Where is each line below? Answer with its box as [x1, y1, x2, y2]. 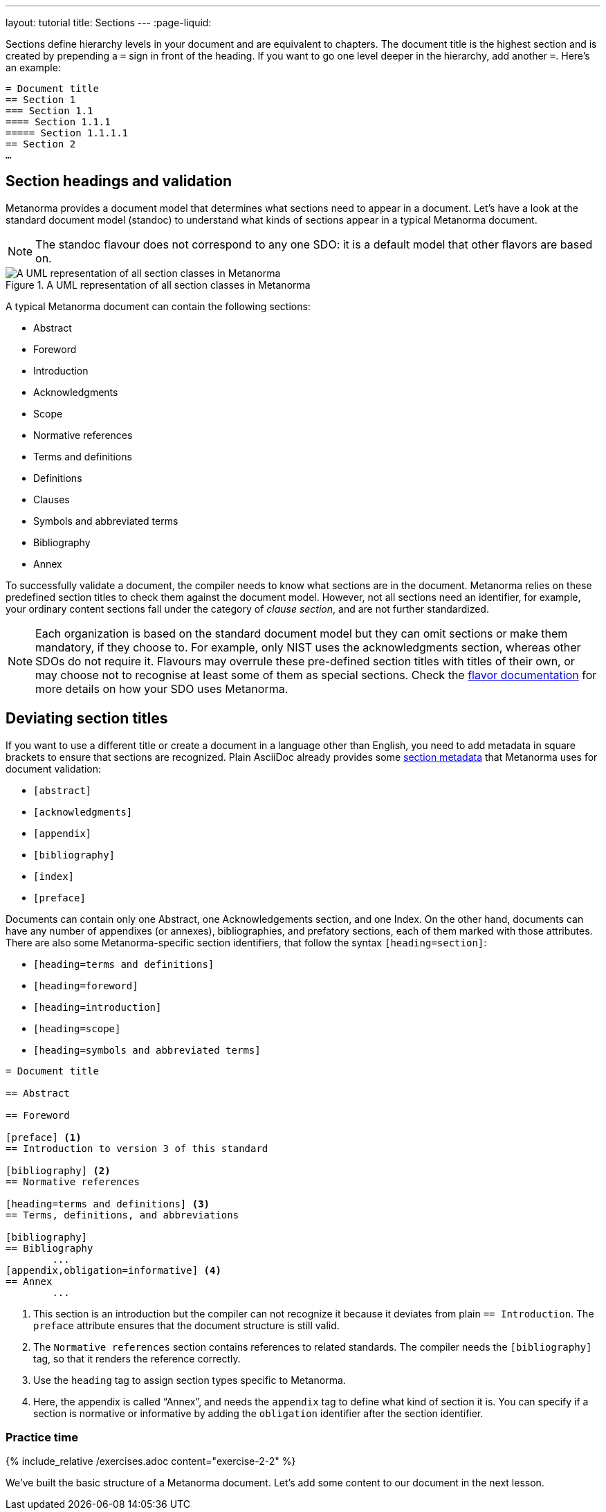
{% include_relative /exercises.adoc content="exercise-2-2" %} [6, 1455, 296, 1468]
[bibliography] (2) [6, 1164, 111, 1176]
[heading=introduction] [33, 1001, 162, 1013]
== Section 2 [6, 138, 76, 150]
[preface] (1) [6, 1131, 82, 1143]
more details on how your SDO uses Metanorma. [35, 681, 288, 696]
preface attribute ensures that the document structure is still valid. [33, 1319, 340, 1331]
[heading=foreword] [33, 980, 138, 991]
